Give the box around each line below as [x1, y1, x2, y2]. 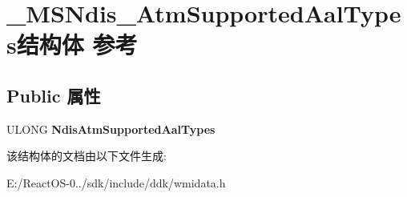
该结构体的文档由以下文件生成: [6, 147, 167, 164]
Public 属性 [6, 82, 101, 107]
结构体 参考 [16, 28, 138, 61]
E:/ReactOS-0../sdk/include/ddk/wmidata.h [6, 174, 226, 191]
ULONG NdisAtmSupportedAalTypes [6, 120, 216, 137]
